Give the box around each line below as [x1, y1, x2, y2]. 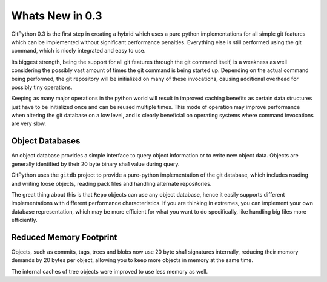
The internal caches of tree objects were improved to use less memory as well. [11, 267, 208, 275]
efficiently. [11, 217, 38, 224]
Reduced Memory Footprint [11, 232, 117, 242]
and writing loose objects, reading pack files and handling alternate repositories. [11, 180, 212, 187]
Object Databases [11, 136, 81, 146]
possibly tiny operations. [11, 84, 73, 91]
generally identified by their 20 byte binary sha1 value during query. [11, 160, 180, 168]
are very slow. [11, 120, 47, 127]
